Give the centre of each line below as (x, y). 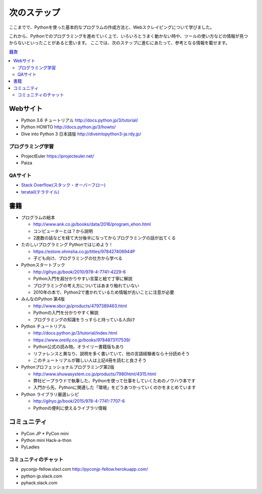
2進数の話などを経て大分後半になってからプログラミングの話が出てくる (105, 238)
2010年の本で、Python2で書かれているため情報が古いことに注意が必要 (104, 292)
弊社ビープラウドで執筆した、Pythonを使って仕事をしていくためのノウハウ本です (115, 381)
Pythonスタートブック (43, 265)
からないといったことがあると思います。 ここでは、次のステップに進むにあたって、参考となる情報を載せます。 (119, 43)
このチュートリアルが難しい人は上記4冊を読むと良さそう (90, 360)
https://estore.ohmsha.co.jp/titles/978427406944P (84, 251)
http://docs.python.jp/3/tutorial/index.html (75, 333)
